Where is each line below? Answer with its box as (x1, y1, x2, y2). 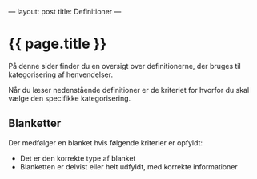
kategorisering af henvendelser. (8, 70, 114, 79)
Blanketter (8, 117, 62, 130)
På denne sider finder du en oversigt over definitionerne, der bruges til (8, 61, 242, 70)
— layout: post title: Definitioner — (8, 7, 122, 16)
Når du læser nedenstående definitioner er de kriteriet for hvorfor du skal (8, 85, 250, 94)
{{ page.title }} (8, 35, 107, 53)
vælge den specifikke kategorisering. (8, 93, 131, 103)
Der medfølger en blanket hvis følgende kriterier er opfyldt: (8, 137, 203, 147)
